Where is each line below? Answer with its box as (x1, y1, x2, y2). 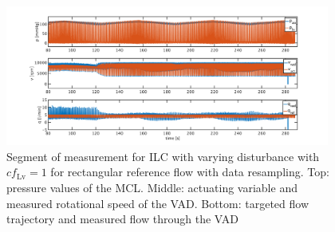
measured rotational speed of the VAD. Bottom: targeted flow (6, 195, 309, 211)
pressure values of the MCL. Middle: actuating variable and (6, 179, 298, 196)
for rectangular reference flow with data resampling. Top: (50, 163, 329, 180)
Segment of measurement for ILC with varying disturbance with (6, 147, 320, 164)
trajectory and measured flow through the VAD (6, 210, 238, 227)
